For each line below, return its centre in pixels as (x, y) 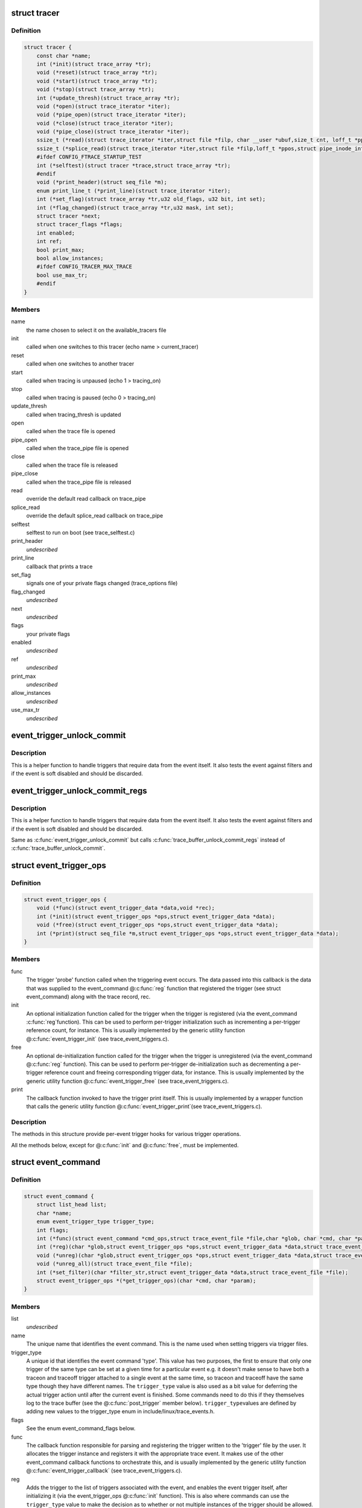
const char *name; (64, 55)
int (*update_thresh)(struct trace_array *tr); (108, 98)
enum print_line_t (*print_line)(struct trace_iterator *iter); (134, 191)
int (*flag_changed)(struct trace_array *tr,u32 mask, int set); (135, 208)
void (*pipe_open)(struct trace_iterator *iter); (111, 115)
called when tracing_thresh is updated (74, 414)
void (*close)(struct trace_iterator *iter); (105, 123)
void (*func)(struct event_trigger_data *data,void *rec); (126, 908)
